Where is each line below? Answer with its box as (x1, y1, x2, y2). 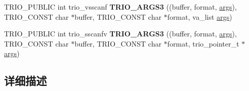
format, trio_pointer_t (167, 38, 239, 49)
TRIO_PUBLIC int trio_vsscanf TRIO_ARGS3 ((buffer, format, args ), (4, 2, 237, 12)
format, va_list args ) (167, 11, 232, 22)
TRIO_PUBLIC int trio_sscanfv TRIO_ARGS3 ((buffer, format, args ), (4, 28, 237, 39)
